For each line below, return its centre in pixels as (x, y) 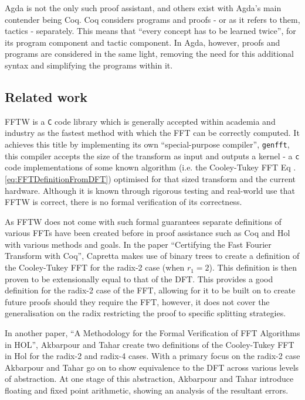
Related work (46, 96)
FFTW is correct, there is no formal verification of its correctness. (123, 202)
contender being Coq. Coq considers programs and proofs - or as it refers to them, (152, 19)
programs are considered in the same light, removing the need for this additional (149, 54)
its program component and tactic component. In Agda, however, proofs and (143, 42)
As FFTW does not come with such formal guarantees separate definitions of (143, 221)
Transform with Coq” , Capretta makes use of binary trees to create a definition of (152, 256)
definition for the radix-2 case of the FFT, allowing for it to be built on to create (150, 290)
